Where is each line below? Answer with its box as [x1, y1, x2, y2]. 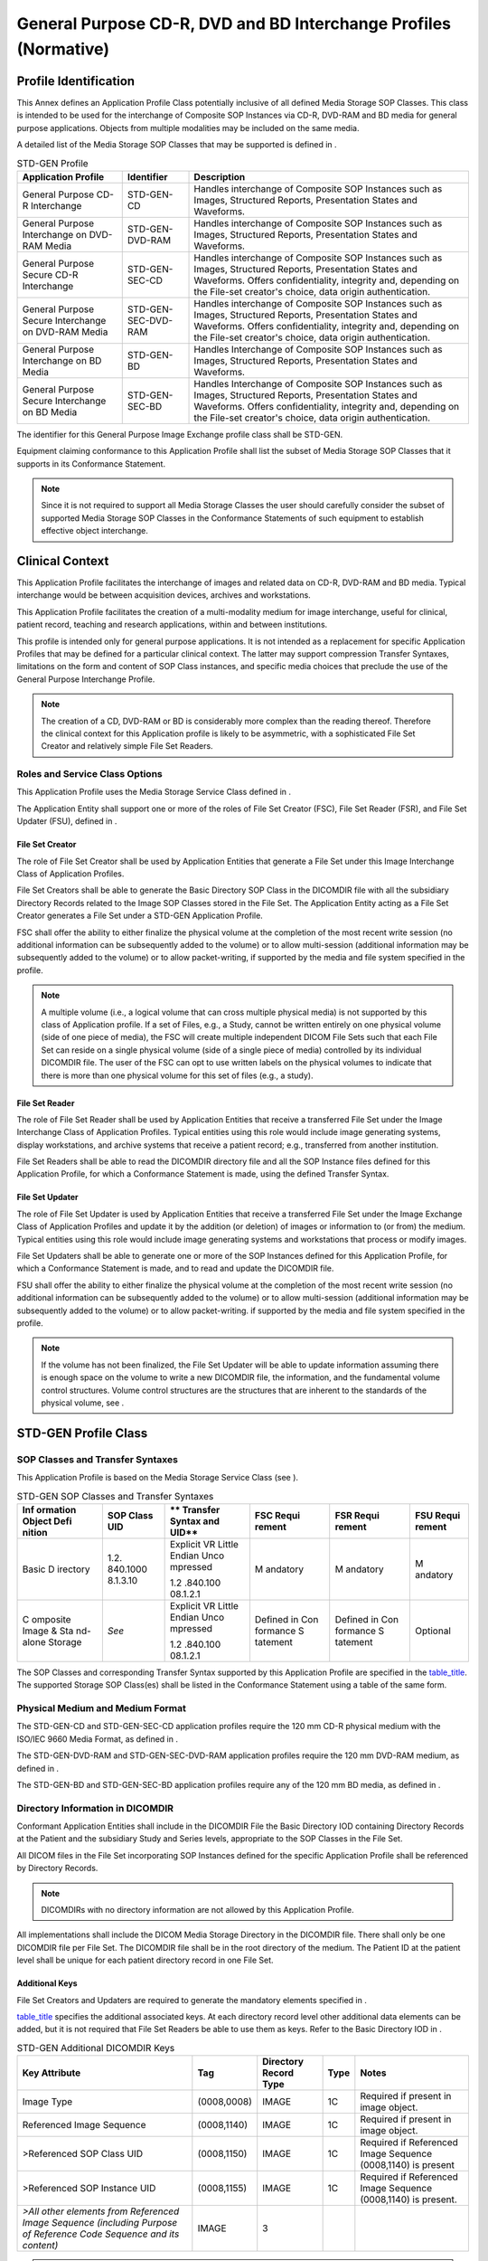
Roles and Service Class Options [16, 768, 163, 780]
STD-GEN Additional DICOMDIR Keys [16, 2041, 175, 2054]
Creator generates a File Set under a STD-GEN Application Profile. [16, 910, 264, 922]
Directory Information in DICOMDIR [16, 1802, 174, 1814]
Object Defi [22, 1515, 72, 1528]
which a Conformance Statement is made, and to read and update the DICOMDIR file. [16, 1263, 334, 1274]
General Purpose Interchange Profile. [16, 674, 155, 685]
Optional [414, 1624, 451, 1637]
